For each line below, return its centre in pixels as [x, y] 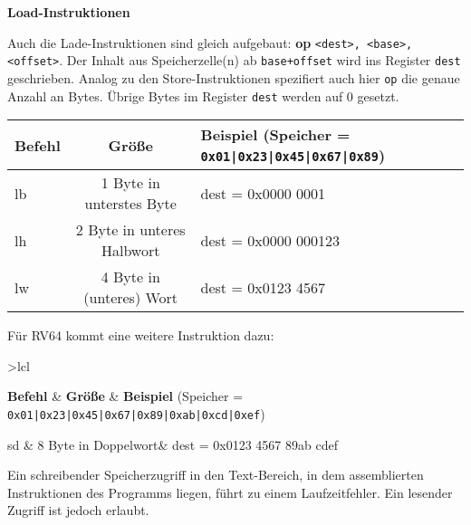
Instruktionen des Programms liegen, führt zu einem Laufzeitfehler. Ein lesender [230, 492]
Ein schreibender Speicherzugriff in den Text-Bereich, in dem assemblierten [216, 475]
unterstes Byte [130, 204]
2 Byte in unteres [130, 230]
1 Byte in [130, 183]
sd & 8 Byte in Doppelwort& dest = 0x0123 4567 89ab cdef [173, 444]
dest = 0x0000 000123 [270, 240]
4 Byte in [130, 277]
